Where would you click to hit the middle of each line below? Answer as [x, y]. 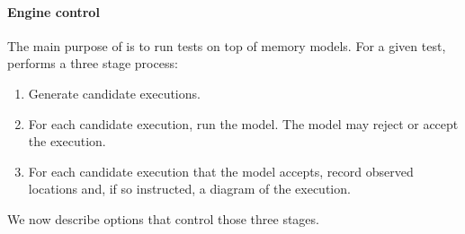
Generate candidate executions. [114, 93]
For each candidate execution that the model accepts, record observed [221, 171]
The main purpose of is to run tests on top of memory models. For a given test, [227, 45]
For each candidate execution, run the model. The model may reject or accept [243, 123]
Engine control [54, 11]
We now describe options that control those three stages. [163, 218]
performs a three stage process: [93, 63]
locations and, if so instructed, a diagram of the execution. [189, 189]
